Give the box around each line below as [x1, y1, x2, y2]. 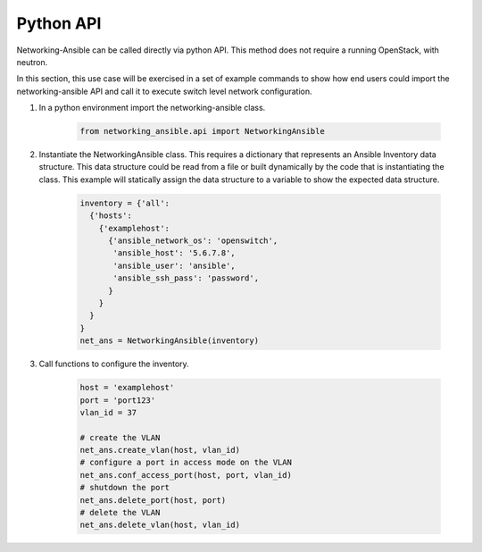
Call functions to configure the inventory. [38, 358, 189, 370]
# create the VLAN [79, 432, 161, 442]
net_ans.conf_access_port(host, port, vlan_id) [79, 470, 292, 480]
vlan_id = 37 [79, 407, 137, 417]
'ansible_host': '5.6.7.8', [112, 248, 236, 258]
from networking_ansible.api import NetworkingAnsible [79, 126, 325, 137]
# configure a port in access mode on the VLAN [79, 457, 292, 468]
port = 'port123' [79, 395, 156, 406]
